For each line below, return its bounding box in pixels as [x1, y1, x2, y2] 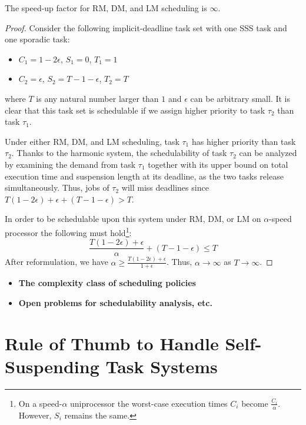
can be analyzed [239, 147, 297, 159]
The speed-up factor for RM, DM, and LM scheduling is [5, 2, 207, 14]
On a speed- [18, 397, 62, 409]
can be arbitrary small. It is [190, 92, 291, 104]
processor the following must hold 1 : [5, 224, 132, 238]
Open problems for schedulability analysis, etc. [18, 296, 212, 308]
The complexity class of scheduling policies [18, 277, 196, 289]
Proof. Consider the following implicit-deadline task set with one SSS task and [5, 21, 287, 34]
